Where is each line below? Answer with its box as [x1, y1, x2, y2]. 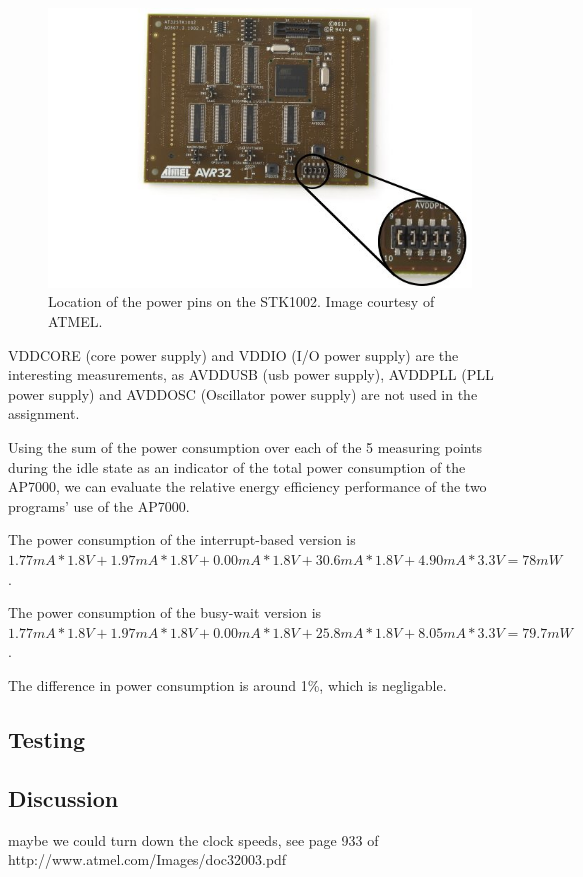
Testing [8, 723, 85, 754]
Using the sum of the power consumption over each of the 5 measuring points [8, 436, 483, 457]
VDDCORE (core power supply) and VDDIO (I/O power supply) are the [8, 344, 459, 365]
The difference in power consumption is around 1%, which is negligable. [8, 674, 447, 695]
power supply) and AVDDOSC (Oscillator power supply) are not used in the [8, 383, 478, 404]
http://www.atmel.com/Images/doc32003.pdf [8, 849, 287, 870]
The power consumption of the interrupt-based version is [8, 529, 356, 550]
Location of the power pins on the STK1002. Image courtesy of [48, 291, 435, 312]
